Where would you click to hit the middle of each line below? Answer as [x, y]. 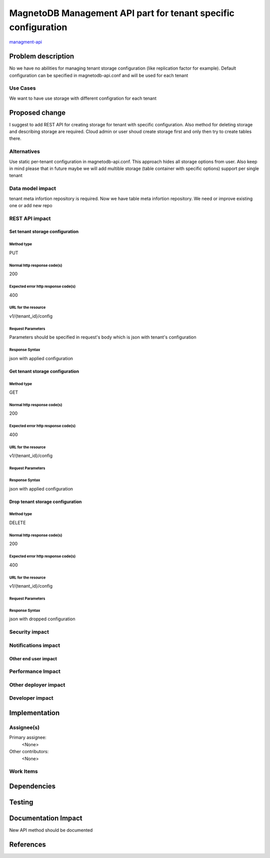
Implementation [34, 713]
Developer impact [31, 698]
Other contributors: [29, 752]
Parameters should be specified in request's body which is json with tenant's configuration [103, 337]
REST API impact [30, 218]
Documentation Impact [46, 818]
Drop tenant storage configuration [45, 501]
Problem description [42, 56]
